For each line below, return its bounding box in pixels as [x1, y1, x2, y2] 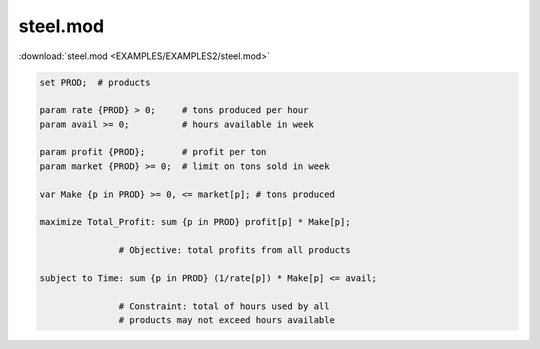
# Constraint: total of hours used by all [118, 300, 330, 312]
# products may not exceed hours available [118, 315, 335, 326]
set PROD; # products [39, 76, 151, 88]
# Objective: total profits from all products [118, 245, 351, 256]
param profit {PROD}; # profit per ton [39, 146, 267, 158]
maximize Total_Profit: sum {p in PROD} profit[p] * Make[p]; [39, 216, 351, 228]
